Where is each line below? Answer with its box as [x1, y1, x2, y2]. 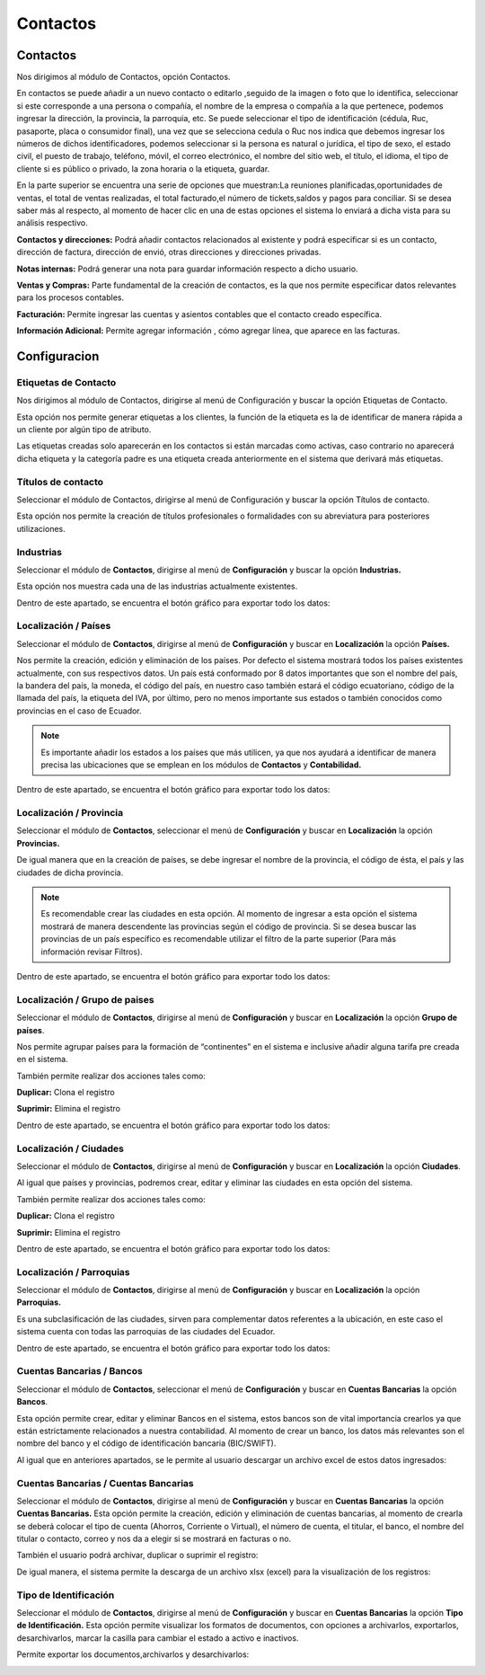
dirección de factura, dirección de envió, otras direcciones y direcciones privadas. [16, 247, 322, 258]
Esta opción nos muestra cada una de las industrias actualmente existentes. [16, 580, 298, 592]
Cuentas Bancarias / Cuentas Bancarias [16, 1476, 194, 1489]
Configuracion [16, 349, 100, 364]
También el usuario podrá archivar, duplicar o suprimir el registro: [16, 1550, 259, 1561]
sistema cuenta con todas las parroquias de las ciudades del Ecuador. [16, 1326, 276, 1337]
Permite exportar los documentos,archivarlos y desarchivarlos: [16, 1649, 250, 1660]
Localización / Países [16, 620, 111, 633]
